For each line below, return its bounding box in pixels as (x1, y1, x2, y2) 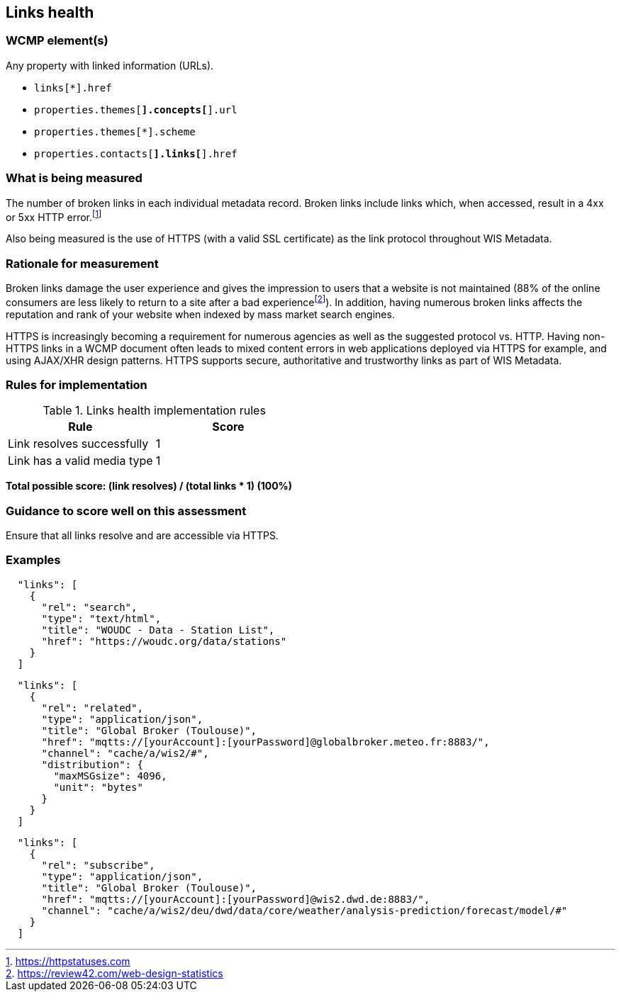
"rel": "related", (41, 702, 143, 714)
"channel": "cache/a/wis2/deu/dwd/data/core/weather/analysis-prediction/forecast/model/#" (41, 904, 568, 916)
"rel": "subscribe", (41, 859, 155, 871)
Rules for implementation (6, 377, 147, 392)
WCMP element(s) (6, 33, 108, 48)
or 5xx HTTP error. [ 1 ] (6, 208, 102, 223)
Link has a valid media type (8, 454, 153, 468)
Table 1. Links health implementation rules (43, 403, 266, 418)
